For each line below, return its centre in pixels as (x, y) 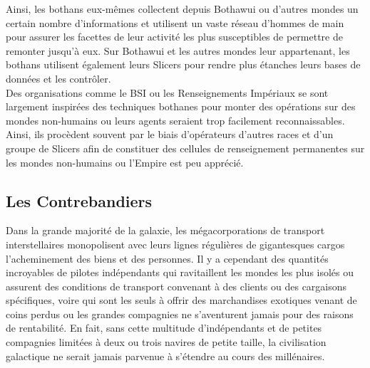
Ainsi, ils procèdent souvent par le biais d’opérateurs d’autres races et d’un (170, 134)
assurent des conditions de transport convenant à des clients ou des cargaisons (176, 286)
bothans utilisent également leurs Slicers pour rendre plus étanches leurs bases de (183, 64)
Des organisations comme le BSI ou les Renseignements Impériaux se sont (167, 92)
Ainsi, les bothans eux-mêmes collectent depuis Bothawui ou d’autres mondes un (182, 9)
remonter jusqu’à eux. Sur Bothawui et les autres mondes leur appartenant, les (178, 50)
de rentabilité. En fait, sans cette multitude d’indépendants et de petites (164, 328)
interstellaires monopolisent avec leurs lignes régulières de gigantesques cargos (175, 244)
